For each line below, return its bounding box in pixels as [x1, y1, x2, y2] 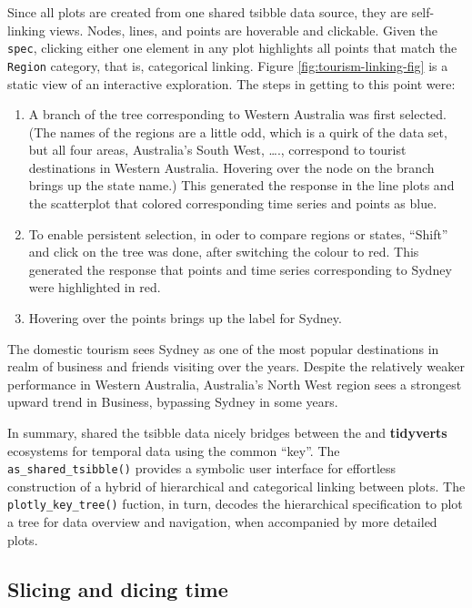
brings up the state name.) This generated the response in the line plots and [28, 176, 455, 195]
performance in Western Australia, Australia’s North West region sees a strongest [7, 374, 462, 393]
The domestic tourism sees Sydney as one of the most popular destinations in [7, 339, 439, 358]
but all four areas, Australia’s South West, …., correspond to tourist [28, 140, 407, 159]
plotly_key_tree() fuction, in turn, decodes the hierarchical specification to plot [7, 494, 463, 513]
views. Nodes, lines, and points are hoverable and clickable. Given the [49, 20, 438, 39]
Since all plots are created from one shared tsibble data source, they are [7, 3, 407, 21]
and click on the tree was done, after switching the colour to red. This [28, 242, 419, 261]
